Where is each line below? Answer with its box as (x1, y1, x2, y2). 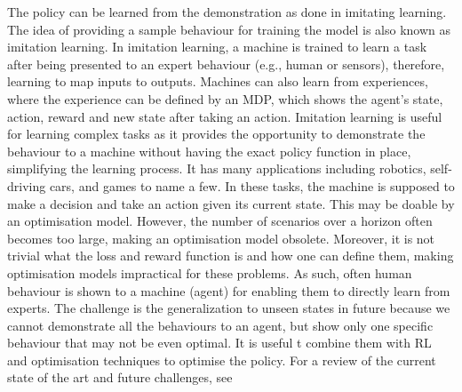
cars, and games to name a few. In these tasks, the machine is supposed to (49, 176, 455, 195)
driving (7, 176, 46, 195)
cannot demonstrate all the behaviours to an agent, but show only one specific (7, 316, 434, 334)
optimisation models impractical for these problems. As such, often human (7, 263, 412, 282)
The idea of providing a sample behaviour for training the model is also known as (7, 20, 451, 38)
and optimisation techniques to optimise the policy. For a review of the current (7, 350, 436, 369)
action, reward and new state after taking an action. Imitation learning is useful (7, 107, 442, 125)
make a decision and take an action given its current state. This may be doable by (7, 194, 455, 212)
